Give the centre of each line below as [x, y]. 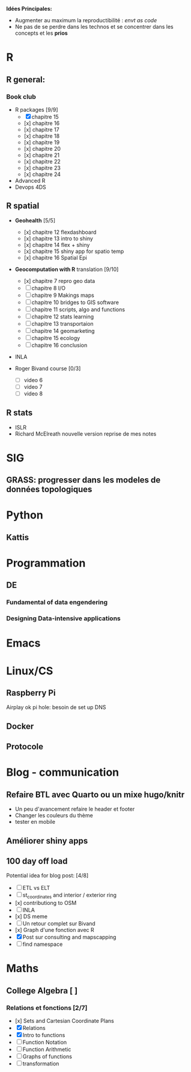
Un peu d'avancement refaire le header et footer [75, 809]
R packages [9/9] [36, 109]
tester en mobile [35, 822]
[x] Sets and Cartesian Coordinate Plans [64, 1021]
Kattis [17, 537]
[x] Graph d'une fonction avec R [54, 930]
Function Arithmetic [47, 1049]
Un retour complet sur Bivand [59, 924]
